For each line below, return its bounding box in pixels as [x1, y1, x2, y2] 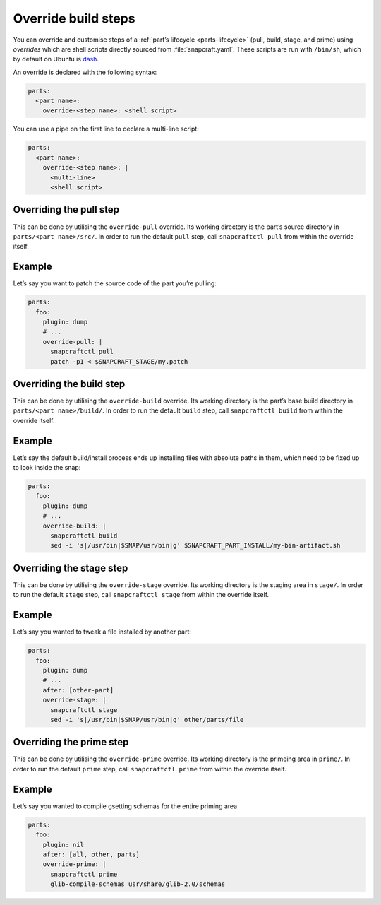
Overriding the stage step [13, 562, 128, 574]
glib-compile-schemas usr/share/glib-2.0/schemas [50, 880, 226, 888]
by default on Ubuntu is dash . [13, 55, 99, 64]
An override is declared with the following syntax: [13, 68, 157, 76]
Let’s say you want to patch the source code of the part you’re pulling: [13, 279, 217, 288]
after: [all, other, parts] [42, 850, 140, 858]
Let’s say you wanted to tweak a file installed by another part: [13, 627, 192, 636]
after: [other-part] [42, 686, 114, 694]
